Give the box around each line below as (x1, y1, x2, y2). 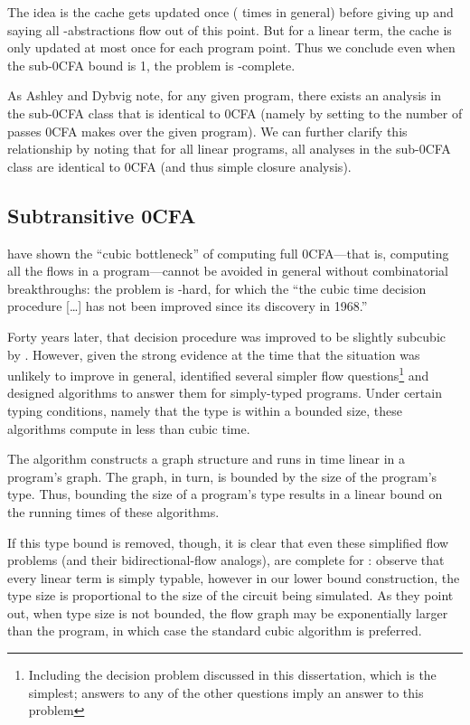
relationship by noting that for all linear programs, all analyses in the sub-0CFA (7, 139, 451, 158)
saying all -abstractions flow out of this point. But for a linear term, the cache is (7, 20, 452, 39)
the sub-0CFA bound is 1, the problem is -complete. (7, 55, 296, 74)
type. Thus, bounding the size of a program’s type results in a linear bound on (7, 485, 443, 504)
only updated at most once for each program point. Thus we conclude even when (7, 38, 456, 57)
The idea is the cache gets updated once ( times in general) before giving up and (7, 3, 454, 21)
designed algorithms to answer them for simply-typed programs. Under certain (7, 383, 442, 402)
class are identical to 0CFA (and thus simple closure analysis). (7, 156, 352, 175)
